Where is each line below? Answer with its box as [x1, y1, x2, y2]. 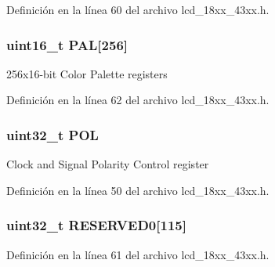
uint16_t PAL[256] [6, 34, 128, 54]
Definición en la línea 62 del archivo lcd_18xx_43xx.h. [6, 92, 270, 108]
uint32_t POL [6, 124, 99, 144]
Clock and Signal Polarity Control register [6, 156, 209, 172]
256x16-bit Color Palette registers [6, 65, 168, 81]
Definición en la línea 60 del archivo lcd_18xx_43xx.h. [6, 2, 270, 17]
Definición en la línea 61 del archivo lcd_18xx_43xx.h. [6, 246, 270, 262]
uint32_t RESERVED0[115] [6, 215, 186, 235]
